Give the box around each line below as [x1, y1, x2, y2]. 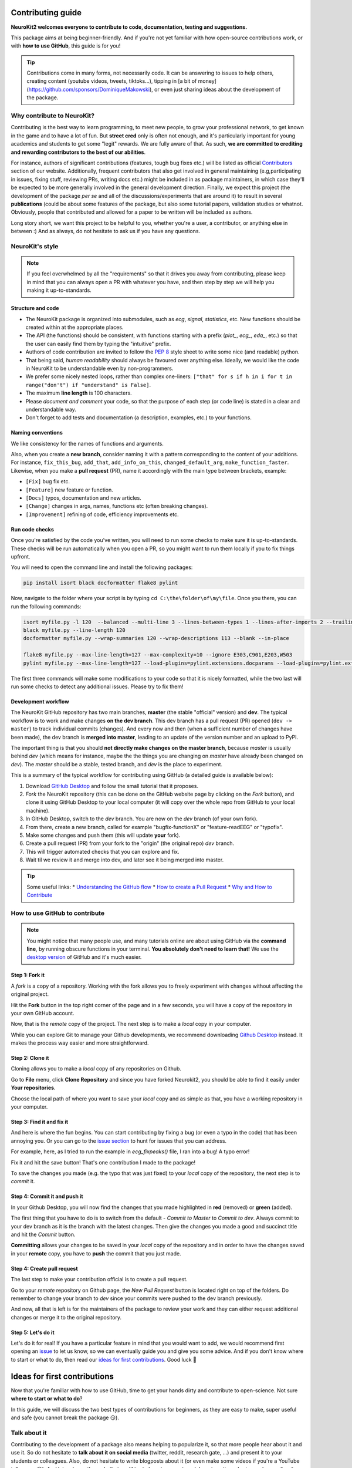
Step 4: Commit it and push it [11, 1193, 83, 1200]
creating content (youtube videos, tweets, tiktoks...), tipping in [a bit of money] [26, 78, 217, 85]
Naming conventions [11, 429, 63, 436]
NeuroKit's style [11, 242, 59, 250]
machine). [25, 807, 50, 814]
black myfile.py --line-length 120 [23, 627, 126, 634]
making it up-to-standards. [26, 287, 92, 294]
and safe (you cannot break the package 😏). [11, 1414, 120, 1421]
